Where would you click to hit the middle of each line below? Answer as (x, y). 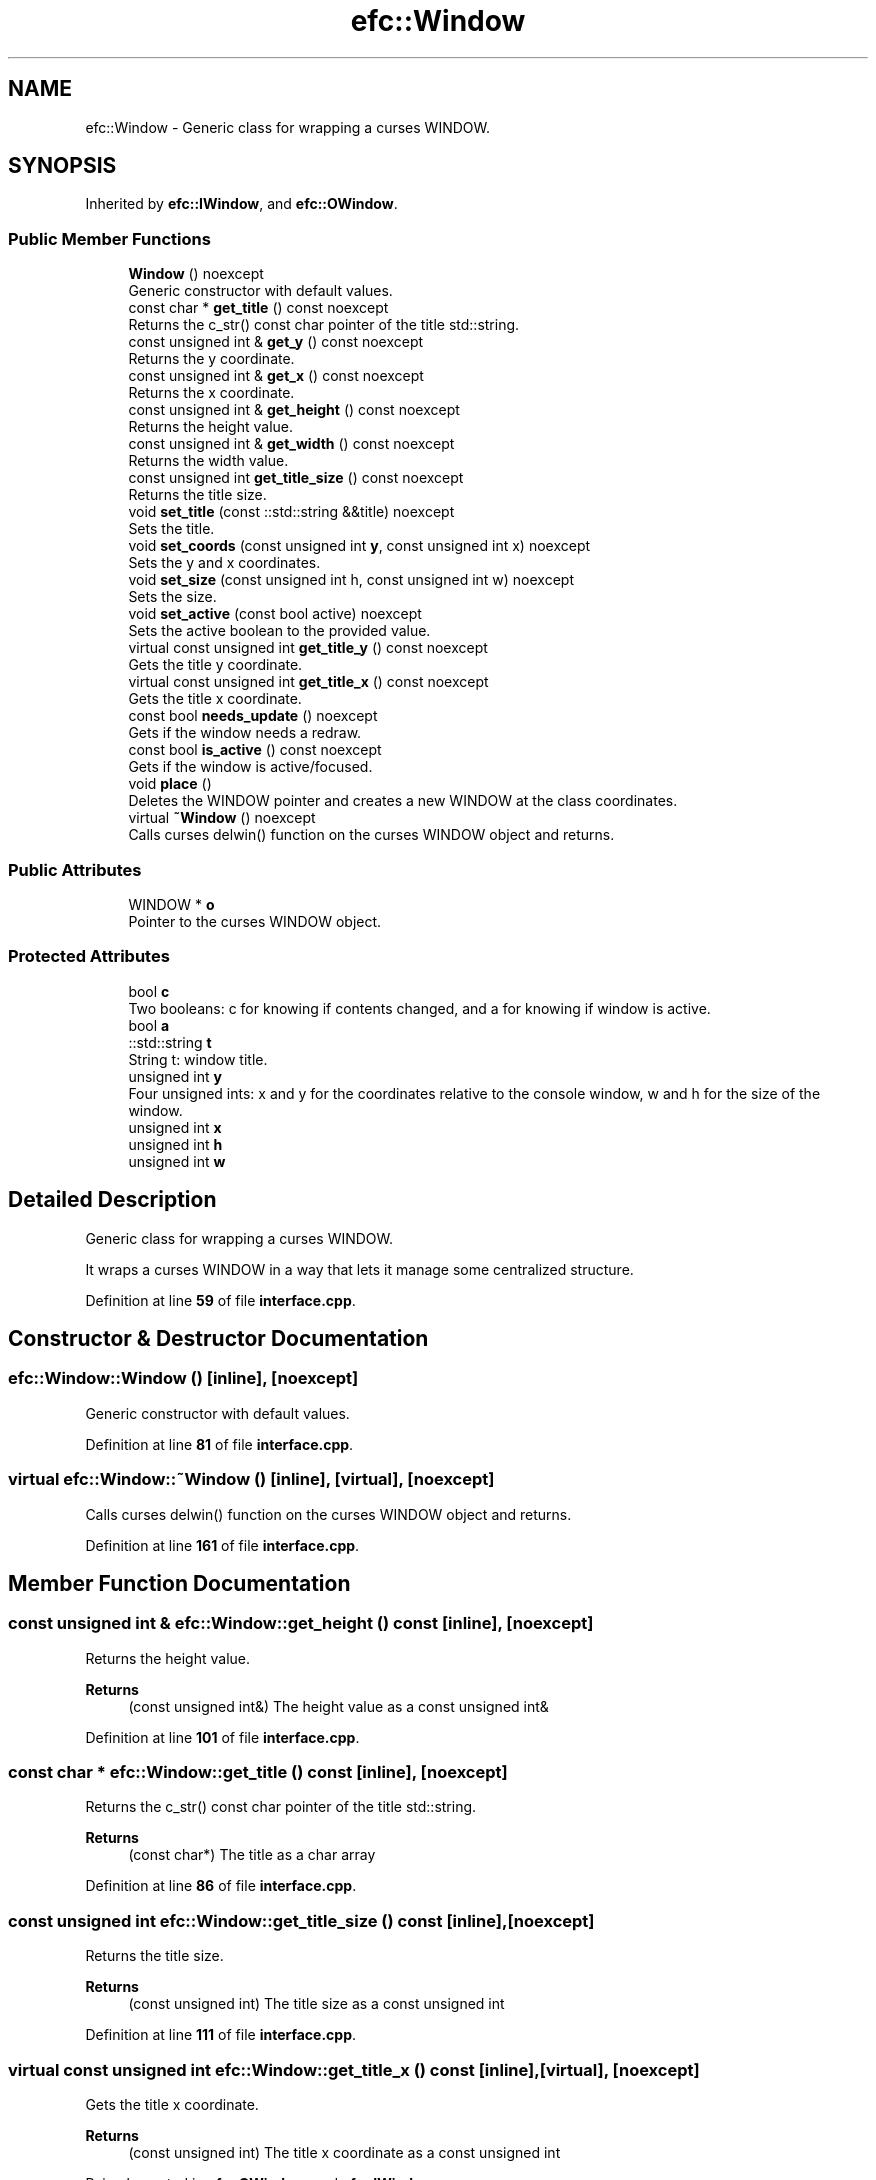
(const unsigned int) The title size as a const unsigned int (316, 2004)
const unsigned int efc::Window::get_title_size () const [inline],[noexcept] (301, 1920)
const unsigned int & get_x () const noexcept (276, 376)
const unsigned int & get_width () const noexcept (291, 444)
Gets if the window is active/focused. (250, 767)
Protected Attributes (89, 956)
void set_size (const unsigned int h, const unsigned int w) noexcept (351, 580)
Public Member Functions (109, 238)
